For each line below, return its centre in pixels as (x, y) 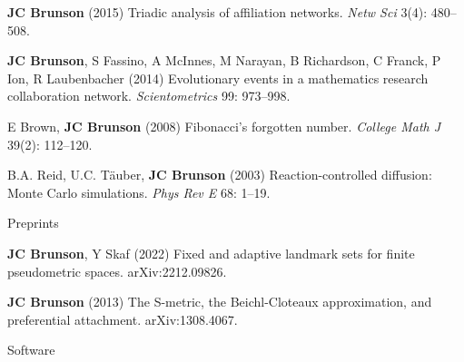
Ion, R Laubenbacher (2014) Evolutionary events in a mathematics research (218, 78)
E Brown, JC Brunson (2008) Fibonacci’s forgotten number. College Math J (224, 126)
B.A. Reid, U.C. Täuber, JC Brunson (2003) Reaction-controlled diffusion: (220, 175)
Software (31, 350)
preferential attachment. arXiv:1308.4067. (123, 319)
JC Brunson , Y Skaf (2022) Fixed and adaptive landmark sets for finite (211, 253)
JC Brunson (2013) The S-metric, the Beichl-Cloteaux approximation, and (220, 302)
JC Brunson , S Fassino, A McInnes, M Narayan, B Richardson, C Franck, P (224, 60)
